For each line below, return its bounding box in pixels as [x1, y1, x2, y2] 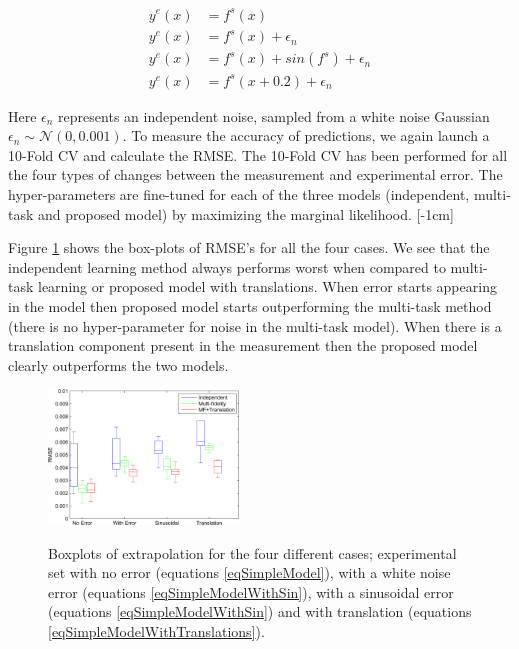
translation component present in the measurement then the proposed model [8, 335, 478, 356]
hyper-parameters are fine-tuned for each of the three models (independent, [8, 184, 470, 204]
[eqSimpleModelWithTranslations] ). [48, 620, 265, 641]
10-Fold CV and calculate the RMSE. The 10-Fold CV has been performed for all [8, 144, 508, 165]
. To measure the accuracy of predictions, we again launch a [122, 125, 490, 146]
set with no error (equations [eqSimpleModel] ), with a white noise [48, 562, 451, 583]
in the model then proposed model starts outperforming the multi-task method [8, 295, 492, 316]
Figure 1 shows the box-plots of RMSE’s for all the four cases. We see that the [8, 237, 490, 258]
